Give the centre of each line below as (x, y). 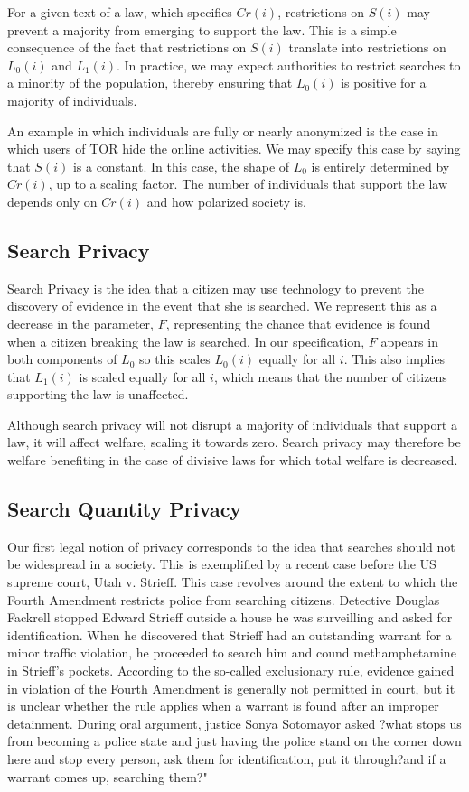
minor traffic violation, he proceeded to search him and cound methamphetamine (232, 652)
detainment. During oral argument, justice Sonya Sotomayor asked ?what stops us (234, 723)
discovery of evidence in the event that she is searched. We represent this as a (222, 306)
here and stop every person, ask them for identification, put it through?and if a (227, 759)
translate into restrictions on (367, 47)
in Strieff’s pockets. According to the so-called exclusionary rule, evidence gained (231, 671)
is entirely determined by (380, 166)
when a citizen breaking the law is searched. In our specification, (186, 341)
